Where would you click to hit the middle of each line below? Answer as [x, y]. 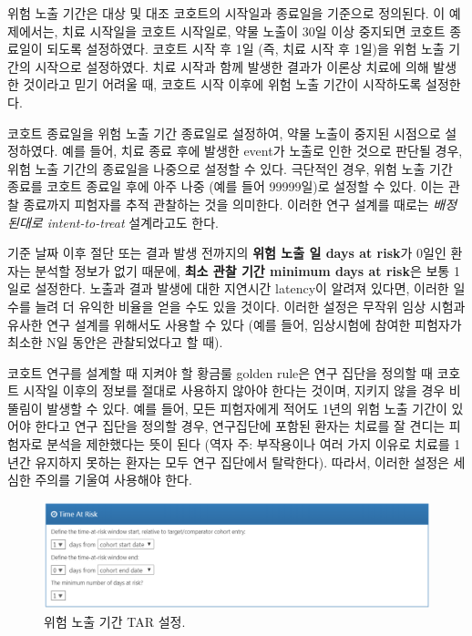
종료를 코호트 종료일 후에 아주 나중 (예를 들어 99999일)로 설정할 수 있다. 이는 [226, 186]
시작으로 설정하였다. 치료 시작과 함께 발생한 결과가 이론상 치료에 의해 [232, 66]
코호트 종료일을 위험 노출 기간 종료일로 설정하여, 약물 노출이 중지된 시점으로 [224, 133]
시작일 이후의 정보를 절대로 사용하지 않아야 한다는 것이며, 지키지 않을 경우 [234, 390]
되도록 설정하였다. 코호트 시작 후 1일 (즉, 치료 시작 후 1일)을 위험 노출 [246, 49]
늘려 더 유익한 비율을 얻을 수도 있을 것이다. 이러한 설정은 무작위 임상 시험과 [250, 306]
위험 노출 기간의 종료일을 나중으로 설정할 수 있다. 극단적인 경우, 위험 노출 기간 [230, 168]
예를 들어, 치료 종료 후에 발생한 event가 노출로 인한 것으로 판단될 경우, [262, 151]
